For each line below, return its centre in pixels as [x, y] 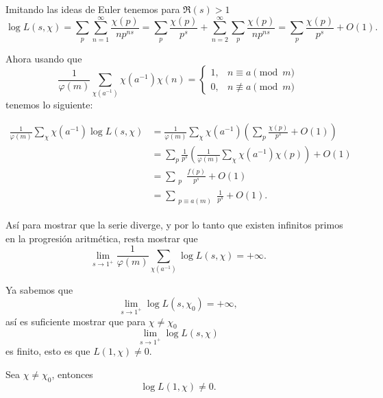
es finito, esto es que [48, 351]
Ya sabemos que [39, 290]
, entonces [72, 374]
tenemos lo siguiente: [49, 104]
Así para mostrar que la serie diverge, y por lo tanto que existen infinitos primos [174, 225]
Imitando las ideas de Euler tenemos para [93, 9]
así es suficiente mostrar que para [76, 321]
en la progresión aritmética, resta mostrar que [102, 238]
